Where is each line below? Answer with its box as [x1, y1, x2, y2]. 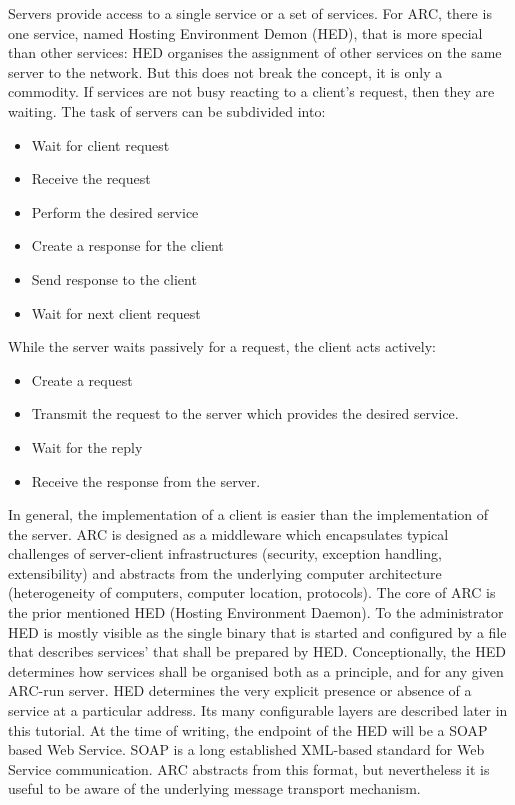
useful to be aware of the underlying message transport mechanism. [8, 778, 421, 799]
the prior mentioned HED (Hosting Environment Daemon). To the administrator [8, 602, 504, 623]
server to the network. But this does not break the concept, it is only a [8, 61, 443, 82]
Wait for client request [31, 134, 170, 155]
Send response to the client [31, 268, 197, 289]
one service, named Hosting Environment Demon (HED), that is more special [8, 22, 483, 43]
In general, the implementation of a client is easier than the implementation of [8, 504, 489, 525]
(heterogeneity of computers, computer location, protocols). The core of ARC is [8, 582, 496, 603]
